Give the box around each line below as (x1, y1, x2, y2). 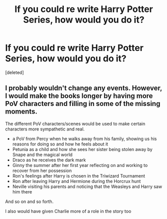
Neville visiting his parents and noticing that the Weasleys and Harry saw (12, 183, 163, 189)
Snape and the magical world (12, 151, 73, 157)
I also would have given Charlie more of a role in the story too (5, 208, 132, 214)
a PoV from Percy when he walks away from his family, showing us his (12, 135, 157, 141)
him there (12, 188, 32, 194)
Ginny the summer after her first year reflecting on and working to (12, 162, 148, 168)
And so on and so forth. (5, 198, 54, 204)
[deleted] (5, 69, 24, 75)
